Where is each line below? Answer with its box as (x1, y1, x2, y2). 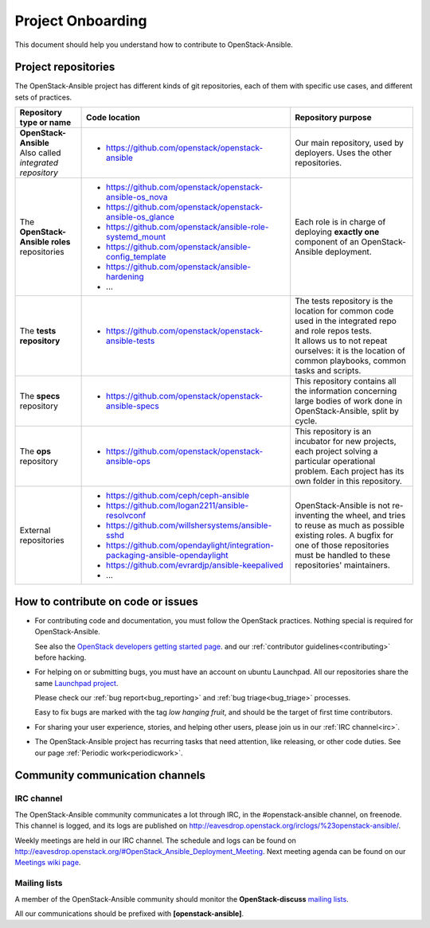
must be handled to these (295, 550, 391, 561)
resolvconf (106, 510, 147, 521)
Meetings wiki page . (14, 858, 81, 868)
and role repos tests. (295, 326, 372, 337)
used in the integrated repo (295, 315, 397, 326)
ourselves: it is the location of (295, 345, 405, 357)
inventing (295, 510, 330, 521)
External (19, 525, 51, 536)
